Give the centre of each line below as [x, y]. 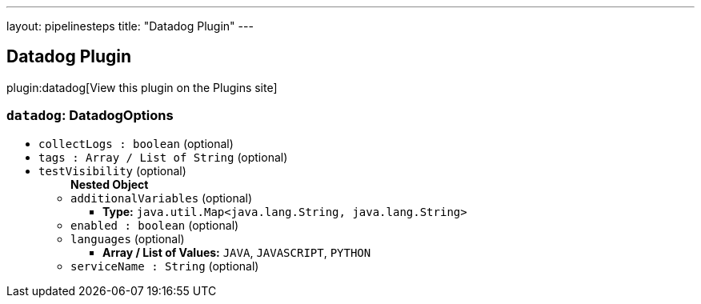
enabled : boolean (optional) [155, 225]
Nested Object [110, 184]
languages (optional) [128, 238]
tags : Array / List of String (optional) [163, 157]
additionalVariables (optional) [162, 198]
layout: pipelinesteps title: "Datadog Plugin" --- [130, 26]
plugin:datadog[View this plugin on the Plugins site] [142, 87]
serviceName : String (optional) [165, 266]
